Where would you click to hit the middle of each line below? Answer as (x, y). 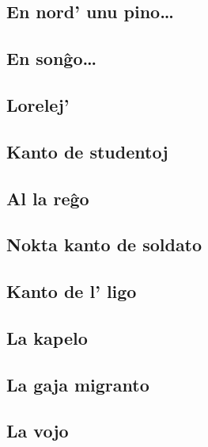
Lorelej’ (38, 104)
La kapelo (47, 337)
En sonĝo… (52, 58)
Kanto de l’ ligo (72, 291)
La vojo (38, 431)
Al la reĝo (48, 198)
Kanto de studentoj (87, 151)
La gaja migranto (78, 384)
